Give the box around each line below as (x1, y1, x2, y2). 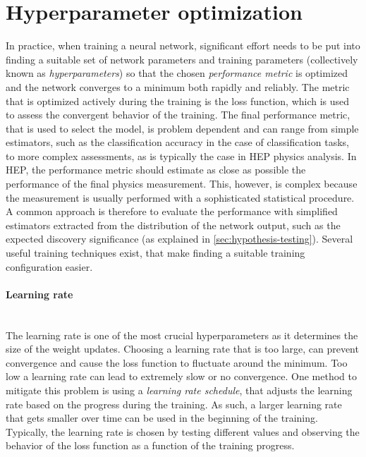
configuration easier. (6, 259, 93, 274)
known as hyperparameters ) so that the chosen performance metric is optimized (6, 66, 348, 80)
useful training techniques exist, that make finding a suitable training (6, 245, 305, 260)
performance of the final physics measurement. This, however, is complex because (6, 176, 358, 191)
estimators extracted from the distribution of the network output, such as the (6, 217, 341, 232)
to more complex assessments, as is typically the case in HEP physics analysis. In (6, 148, 357, 163)
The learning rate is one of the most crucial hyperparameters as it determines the (6, 327, 358, 342)
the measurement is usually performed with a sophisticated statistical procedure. (6, 190, 355, 205)
